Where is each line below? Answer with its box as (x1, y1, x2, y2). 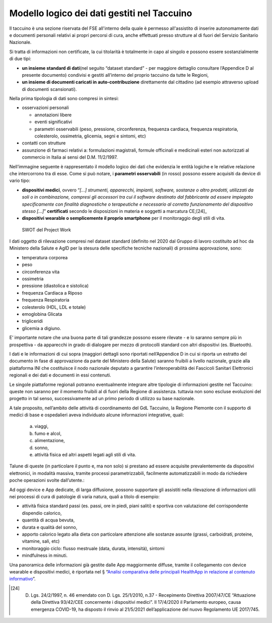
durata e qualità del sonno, (22, 524, 78, 530)
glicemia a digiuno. (22, 325, 61, 331)
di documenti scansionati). (22, 86, 77, 92)
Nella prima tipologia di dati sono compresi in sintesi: (9, 95, 119, 102)
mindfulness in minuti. (22, 552, 68, 558)
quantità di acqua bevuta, (22, 517, 75, 523)
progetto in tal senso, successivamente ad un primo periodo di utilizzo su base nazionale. (9, 396, 195, 402)
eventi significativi (34, 119, 73, 125)
